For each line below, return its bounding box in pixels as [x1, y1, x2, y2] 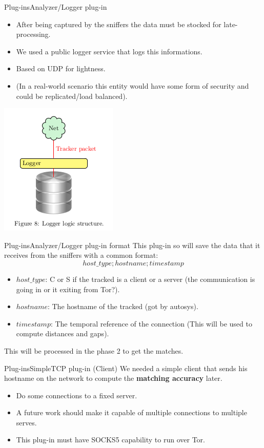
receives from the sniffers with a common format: [4, 250, 158, 260]
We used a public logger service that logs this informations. [16, 46, 202, 56]
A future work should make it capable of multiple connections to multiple [16, 407, 247, 418]
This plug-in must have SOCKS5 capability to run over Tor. [16, 434, 205, 445]
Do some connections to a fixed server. [16, 390, 137, 400]
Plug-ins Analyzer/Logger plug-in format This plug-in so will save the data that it [4, 239, 260, 250]
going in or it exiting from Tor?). [16, 283, 120, 294]
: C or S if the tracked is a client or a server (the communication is [45, 273, 255, 284]
